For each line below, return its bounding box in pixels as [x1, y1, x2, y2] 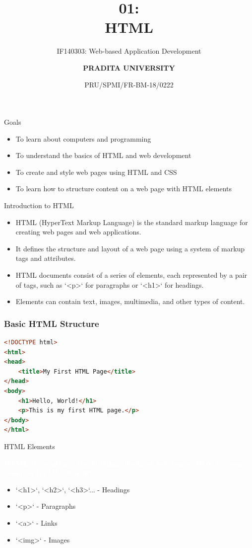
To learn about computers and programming [15, 133, 151, 144]
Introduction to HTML [4, 200, 74, 211]
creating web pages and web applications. [15, 227, 141, 237]
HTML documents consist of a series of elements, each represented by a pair [15, 270, 248, 280]
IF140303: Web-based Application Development [57, 46, 201, 56]
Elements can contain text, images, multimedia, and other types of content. [15, 296, 245, 307]
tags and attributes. [15, 253, 76, 263]
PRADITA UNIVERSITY [83, 62, 175, 73]
